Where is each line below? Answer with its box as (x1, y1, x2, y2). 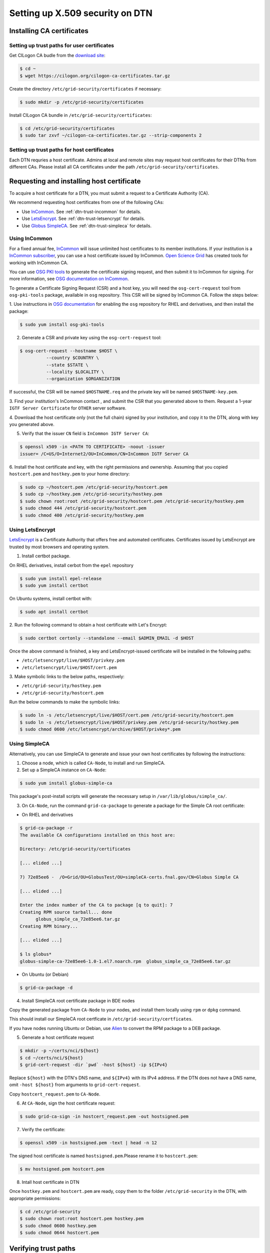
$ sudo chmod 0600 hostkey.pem (19, 1223, 97, 1228)
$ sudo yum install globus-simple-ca (19, 780, 112, 786)
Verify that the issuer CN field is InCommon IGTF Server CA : (21, 431, 149, 437)
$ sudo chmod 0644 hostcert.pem (19, 1229, 99, 1235)
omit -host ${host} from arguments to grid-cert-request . (9, 1082, 141, 1088)
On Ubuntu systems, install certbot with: (9, 595, 92, 601)
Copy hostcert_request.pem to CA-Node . (9, 1091, 101, 1097)
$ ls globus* (19, 951, 52, 957)
